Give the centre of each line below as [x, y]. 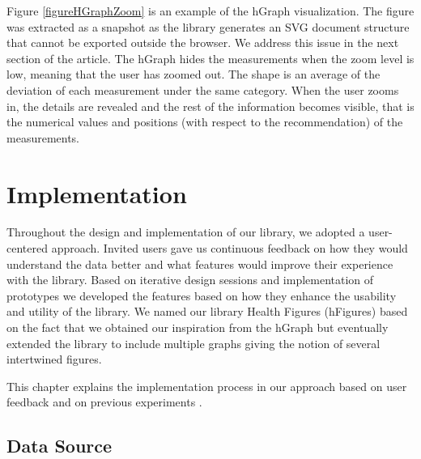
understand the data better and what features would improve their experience [200, 263]
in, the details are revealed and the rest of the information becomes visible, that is [210, 106]
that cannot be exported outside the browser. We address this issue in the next [203, 42]
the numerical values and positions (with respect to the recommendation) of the [205, 122]
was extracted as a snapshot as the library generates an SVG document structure [208, 26]
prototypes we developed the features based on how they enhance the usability [202, 295]
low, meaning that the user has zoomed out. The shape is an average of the [193, 74]
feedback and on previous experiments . [104, 402]
